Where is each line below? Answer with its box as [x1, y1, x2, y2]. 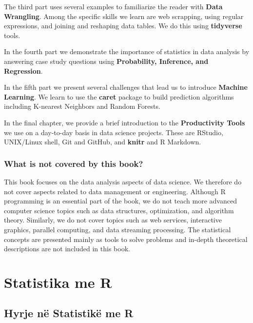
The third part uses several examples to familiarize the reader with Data [4, 1, 223, 11]
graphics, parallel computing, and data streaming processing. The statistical [4, 224, 231, 234]
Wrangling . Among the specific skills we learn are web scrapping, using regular [4, 11, 244, 21]
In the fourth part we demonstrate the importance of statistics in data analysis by [4, 46, 250, 57]
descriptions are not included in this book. [4, 243, 130, 254]
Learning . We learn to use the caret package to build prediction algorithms [4, 91, 234, 101]
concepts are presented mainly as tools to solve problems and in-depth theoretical [4, 234, 248, 244]
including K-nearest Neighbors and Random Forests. [4, 101, 160, 111]
